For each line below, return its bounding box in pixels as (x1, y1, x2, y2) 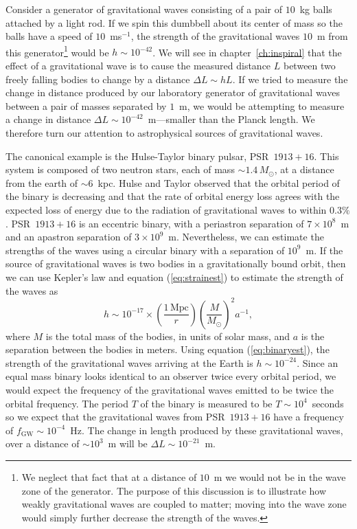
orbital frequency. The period (5, 396, 129, 410)
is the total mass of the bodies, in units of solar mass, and (45, 328, 290, 343)
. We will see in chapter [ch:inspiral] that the (152, 45, 342, 59)
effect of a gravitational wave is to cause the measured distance (5, 58, 271, 73)
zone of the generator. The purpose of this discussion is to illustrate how (21, 483, 327, 497)
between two (283, 58, 336, 73)
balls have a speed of (5, 29, 93, 43)
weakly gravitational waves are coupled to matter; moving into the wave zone (21, 497, 347, 511)
